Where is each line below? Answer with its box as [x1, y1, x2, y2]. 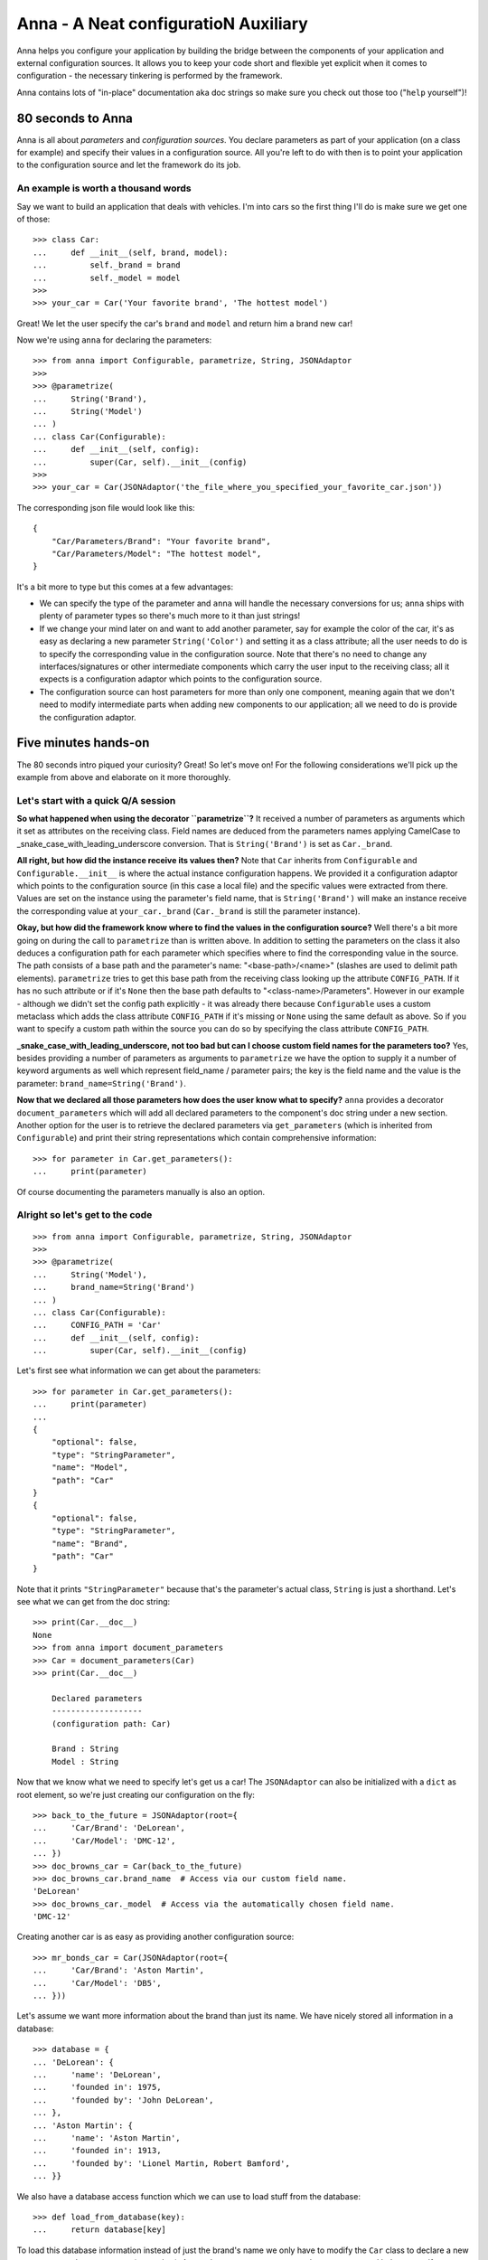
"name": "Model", [51, 1463, 128, 1473]
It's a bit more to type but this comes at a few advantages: [16, 581, 234, 592]
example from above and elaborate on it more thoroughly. [16, 771, 231, 782]
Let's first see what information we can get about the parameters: [16, 1365, 261, 1376]
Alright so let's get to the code [16, 1209, 153, 1221]
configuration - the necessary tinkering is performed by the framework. [16, 71, 283, 81]
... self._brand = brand [33, 260, 181, 270]
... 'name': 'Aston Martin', [33, 2133, 181, 2142]
